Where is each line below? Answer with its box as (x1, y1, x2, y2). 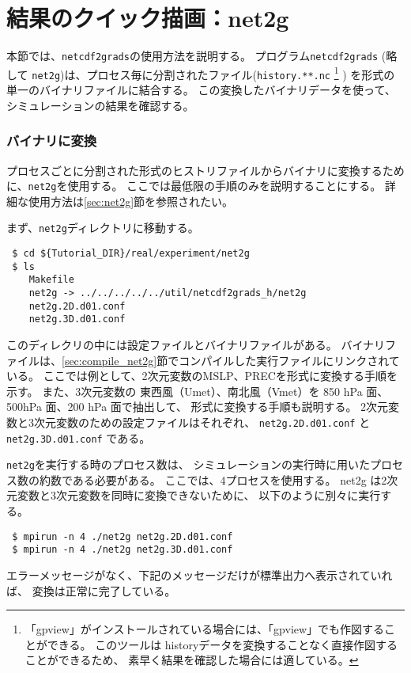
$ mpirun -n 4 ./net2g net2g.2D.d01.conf (12, 530, 233, 542)
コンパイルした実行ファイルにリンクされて (179, 352, 400, 368)
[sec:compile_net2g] (62, 352, 157, 368)
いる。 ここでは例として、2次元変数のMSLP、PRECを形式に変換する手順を (6, 367, 398, 384)
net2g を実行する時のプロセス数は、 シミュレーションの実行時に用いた (6, 456, 370, 473)
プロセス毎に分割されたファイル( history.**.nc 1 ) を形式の (86, 63, 395, 82)
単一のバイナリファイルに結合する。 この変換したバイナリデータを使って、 (6, 82, 396, 98)
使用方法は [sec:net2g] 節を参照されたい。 (28, 192, 234, 209)
